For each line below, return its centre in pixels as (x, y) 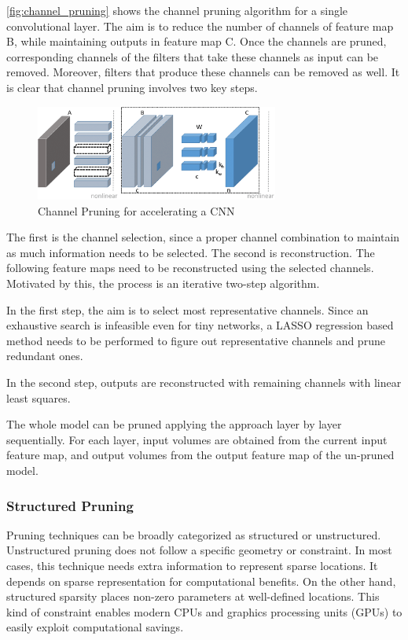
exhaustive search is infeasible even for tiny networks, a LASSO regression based (200, 325)
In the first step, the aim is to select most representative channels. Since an (187, 309)
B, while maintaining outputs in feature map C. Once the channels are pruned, (197, 41)
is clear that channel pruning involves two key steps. (132, 87)
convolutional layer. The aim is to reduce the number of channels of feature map (200, 26)
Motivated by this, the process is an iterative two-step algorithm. (163, 283)
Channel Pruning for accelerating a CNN (136, 210)
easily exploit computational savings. (95, 627)
